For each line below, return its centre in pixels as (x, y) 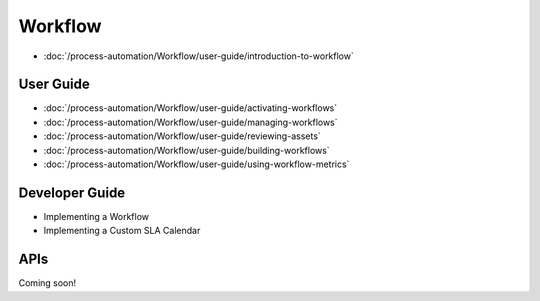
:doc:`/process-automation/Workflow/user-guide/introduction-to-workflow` (198, 56)
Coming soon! (47, 283)
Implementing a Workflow (96, 216)
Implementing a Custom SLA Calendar (122, 231)
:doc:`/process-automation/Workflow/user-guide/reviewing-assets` (182, 136)
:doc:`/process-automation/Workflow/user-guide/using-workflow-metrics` (196, 164)
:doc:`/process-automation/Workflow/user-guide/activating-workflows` (190, 108)
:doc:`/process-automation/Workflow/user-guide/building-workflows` (186, 150)
